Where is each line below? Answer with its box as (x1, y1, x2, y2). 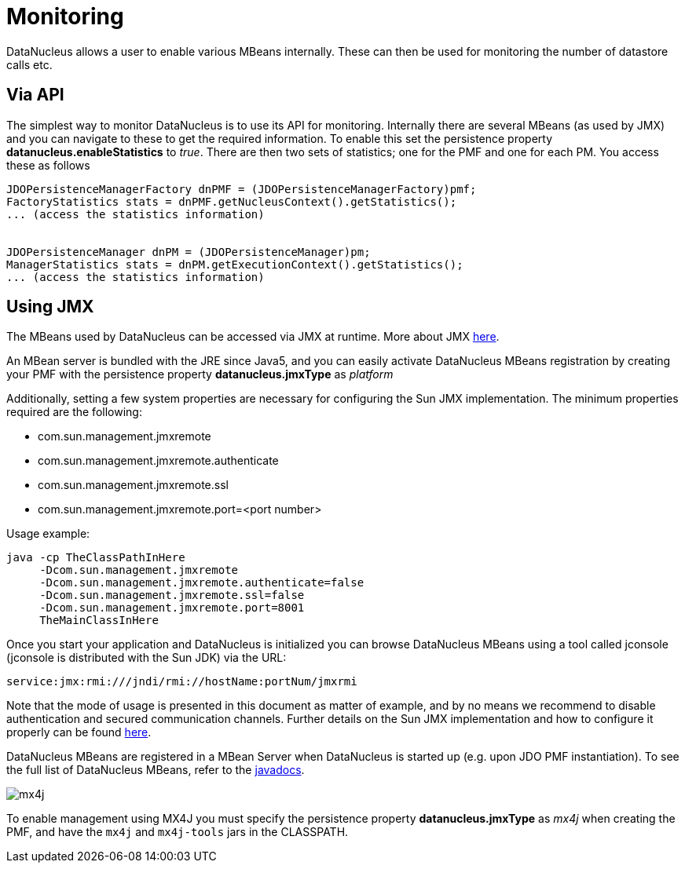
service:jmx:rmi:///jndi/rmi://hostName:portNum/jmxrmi (6, 675, 357, 688)
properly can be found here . (6, 725, 152, 739)
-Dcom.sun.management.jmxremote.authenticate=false (39, 576, 364, 590)
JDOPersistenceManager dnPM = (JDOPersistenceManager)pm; (6, 245, 371, 258)
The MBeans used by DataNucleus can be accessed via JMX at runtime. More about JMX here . (6, 330, 500, 344)
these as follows (6, 158, 90, 172)
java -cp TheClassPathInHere (6, 551, 185, 564)
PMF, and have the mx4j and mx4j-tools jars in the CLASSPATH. (6, 825, 349, 839)
